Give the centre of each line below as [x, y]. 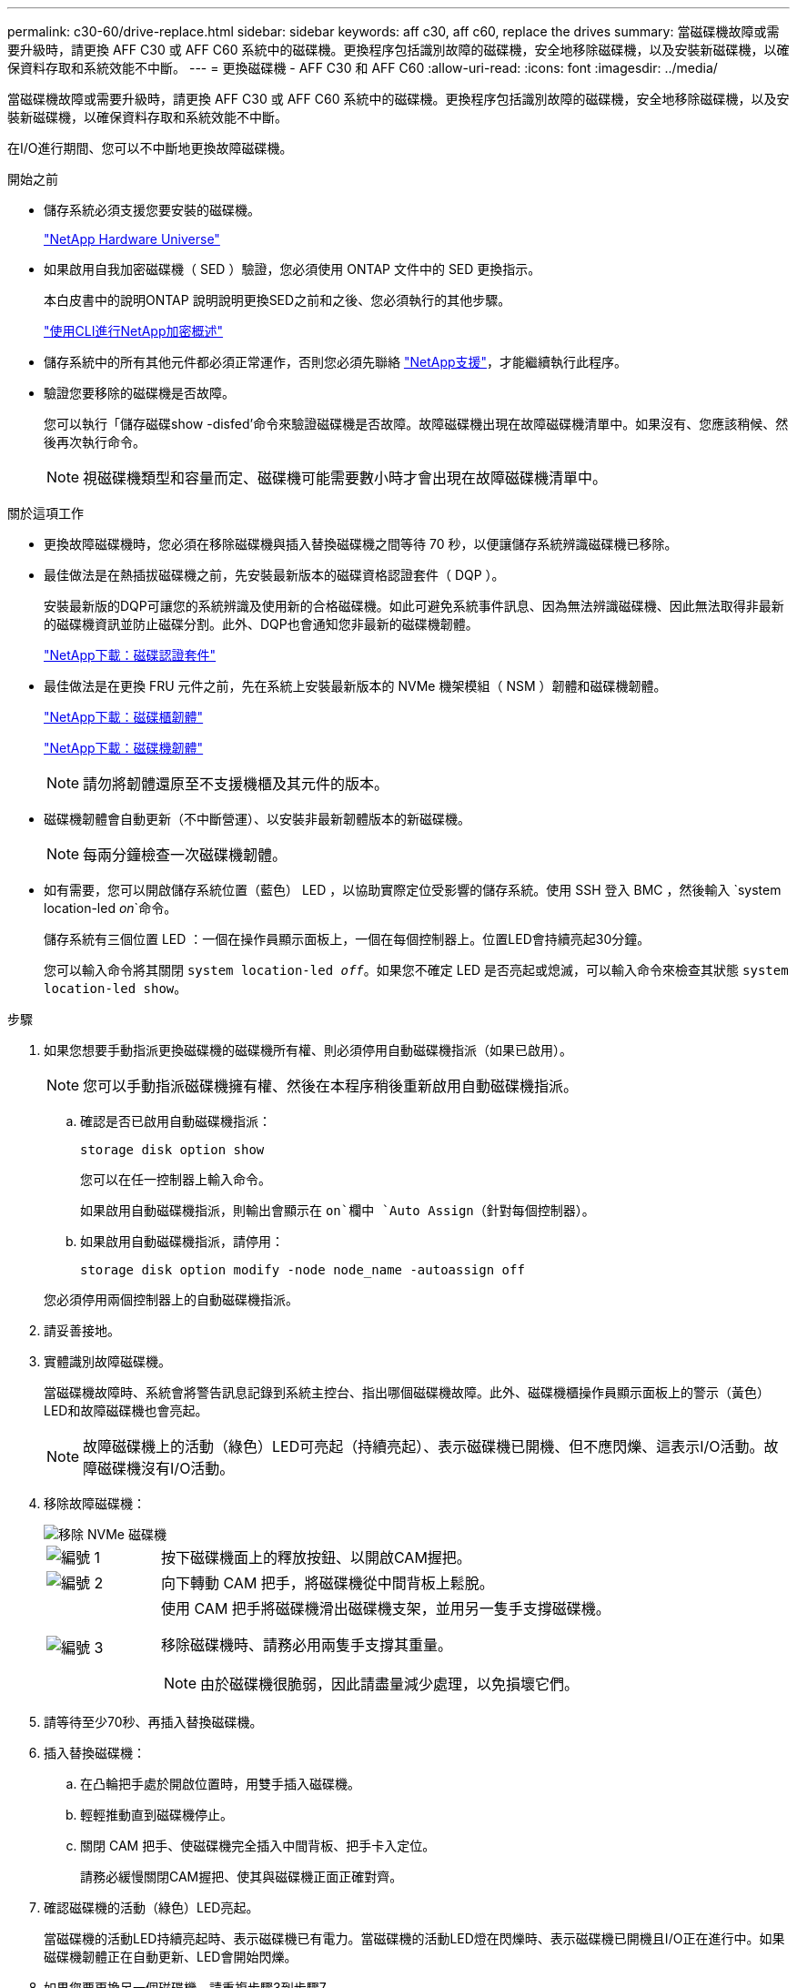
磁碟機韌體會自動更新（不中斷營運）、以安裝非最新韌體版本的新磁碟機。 [257, 819]
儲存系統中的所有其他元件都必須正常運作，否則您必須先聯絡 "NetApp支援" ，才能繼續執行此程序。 [336, 362]
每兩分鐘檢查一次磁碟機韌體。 [185, 855]
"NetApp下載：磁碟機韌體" [124, 748]
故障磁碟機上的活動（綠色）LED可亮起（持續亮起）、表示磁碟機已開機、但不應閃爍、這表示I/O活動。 [424, 1446]
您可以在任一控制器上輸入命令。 [176, 1179]
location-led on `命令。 [111, 908]
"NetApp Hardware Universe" [132, 239]
